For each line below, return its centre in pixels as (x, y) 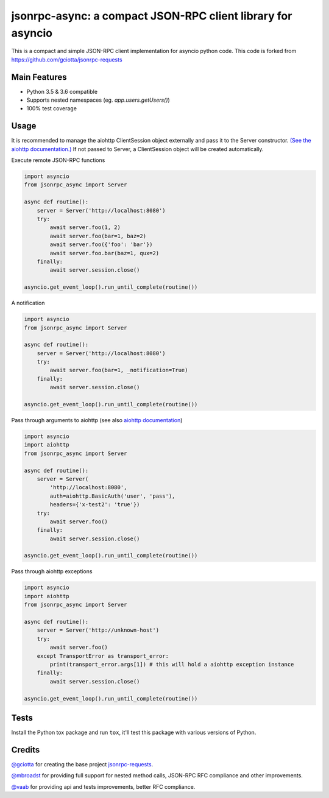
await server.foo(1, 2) (85, 228)
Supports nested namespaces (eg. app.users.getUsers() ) (98, 100)
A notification (28, 303)
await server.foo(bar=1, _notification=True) (119, 370)
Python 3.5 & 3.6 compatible (62, 91)
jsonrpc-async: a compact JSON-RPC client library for (152, 16)
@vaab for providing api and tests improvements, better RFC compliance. (103, 786)
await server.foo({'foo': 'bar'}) (101, 245)
